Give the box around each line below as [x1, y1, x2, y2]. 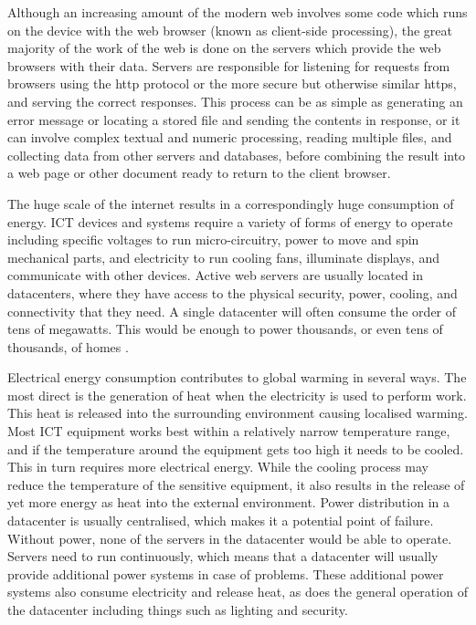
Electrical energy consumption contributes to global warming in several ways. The [7, 368, 467, 387]
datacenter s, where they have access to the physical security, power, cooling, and [7, 283, 458, 302]
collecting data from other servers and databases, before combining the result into [7, 145, 466, 164]
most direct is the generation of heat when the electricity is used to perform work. [7, 385, 467, 404]
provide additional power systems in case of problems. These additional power [7, 564, 444, 583]
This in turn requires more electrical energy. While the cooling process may [7, 457, 429, 476]
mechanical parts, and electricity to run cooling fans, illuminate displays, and [7, 247, 439, 266]
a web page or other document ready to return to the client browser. [7, 163, 391, 182]
